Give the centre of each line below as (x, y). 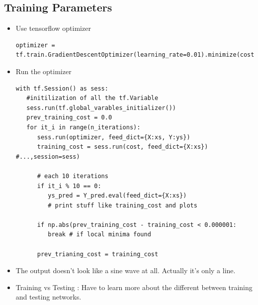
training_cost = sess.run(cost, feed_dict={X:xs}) (123, 147)
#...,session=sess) (48, 156)
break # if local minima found (99, 235)
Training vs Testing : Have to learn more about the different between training (134, 287)
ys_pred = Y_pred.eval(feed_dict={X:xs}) (117, 196)
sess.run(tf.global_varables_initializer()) (101, 108)
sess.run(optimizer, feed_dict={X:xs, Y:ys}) (114, 137)
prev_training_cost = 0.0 (69, 118)
